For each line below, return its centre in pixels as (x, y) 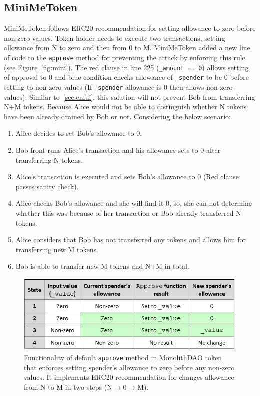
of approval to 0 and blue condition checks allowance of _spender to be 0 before (126, 77)
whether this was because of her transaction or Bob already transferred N (128, 213)
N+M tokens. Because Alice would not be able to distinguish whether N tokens (125, 107)
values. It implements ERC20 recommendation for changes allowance (129, 377)
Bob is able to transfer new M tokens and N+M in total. (102, 266)
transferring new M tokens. (57, 249)
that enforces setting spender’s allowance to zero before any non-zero (129, 367)
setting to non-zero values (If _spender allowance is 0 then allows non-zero (118, 87)
